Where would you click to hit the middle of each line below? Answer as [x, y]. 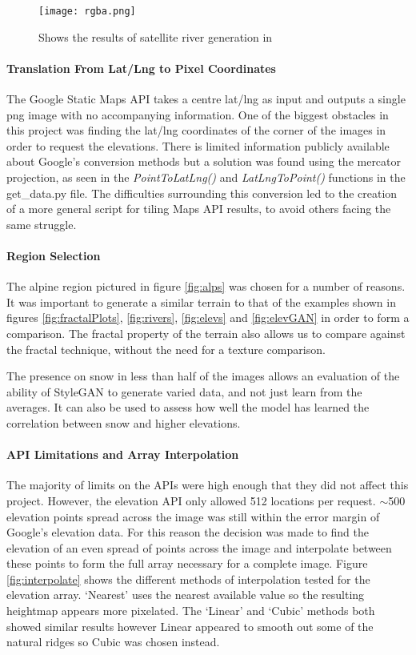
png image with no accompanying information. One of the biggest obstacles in [198, 114]
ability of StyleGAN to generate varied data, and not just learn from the [184, 391]
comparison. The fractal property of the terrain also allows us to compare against [206, 333]
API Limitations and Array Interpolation [123, 454]
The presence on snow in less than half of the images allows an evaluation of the [203, 376]
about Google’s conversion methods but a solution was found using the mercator [204, 161]
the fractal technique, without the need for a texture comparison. [166, 349]
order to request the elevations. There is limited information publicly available [198, 145]
